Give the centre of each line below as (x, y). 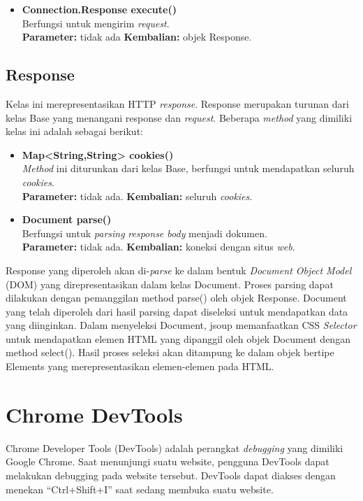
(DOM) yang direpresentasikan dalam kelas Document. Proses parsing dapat (170, 284)
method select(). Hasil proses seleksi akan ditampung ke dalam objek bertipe (170, 352)
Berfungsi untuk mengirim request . (96, 23)
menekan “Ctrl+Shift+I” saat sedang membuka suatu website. (140, 489)
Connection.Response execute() (99, 9)
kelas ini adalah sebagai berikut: (74, 131)
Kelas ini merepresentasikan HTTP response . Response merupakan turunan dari (177, 103)
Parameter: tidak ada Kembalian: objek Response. (137, 37)
